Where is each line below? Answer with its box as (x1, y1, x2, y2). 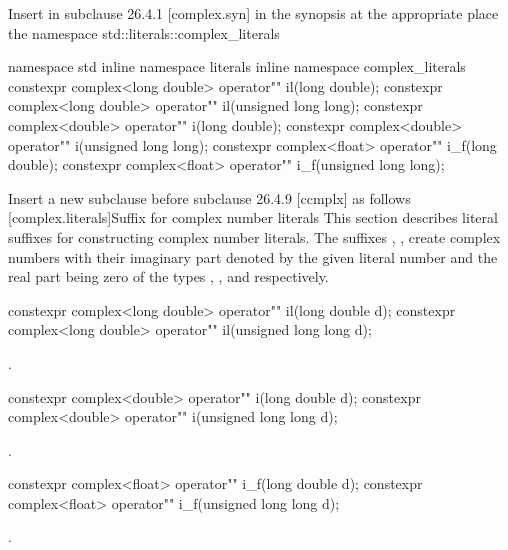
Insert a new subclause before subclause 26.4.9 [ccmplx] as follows (8, 187, 411, 208)
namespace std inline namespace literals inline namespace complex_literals (8, 56, 466, 77)
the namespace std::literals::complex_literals (8, 22, 280, 43)
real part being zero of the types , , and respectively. (8, 266, 329, 287)
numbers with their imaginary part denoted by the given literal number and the (8, 246, 498, 267)
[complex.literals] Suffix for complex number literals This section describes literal (8, 207, 498, 228)
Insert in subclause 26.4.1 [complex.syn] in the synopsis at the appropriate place (8, 3, 499, 23)
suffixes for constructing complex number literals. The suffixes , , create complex (8, 226, 501, 247)
